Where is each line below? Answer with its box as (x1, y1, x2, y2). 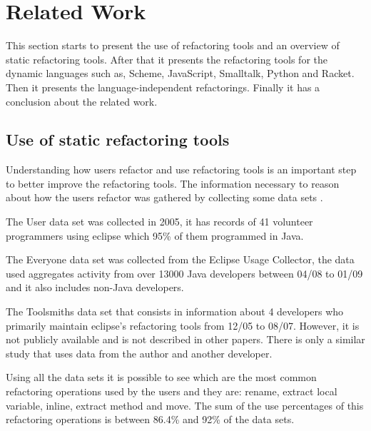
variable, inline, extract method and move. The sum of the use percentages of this (6, 397, 364, 412)
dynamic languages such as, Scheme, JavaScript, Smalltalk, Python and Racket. (6, 66, 355, 81)
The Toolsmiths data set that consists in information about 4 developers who (6, 304, 344, 319)
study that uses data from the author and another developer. (6, 345, 273, 360)
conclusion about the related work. (6, 93, 158, 108)
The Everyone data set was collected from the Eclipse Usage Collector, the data (6, 252, 355, 267)
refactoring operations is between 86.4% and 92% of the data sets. (6, 412, 295, 427)
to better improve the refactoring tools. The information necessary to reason (6, 176, 340, 191)
